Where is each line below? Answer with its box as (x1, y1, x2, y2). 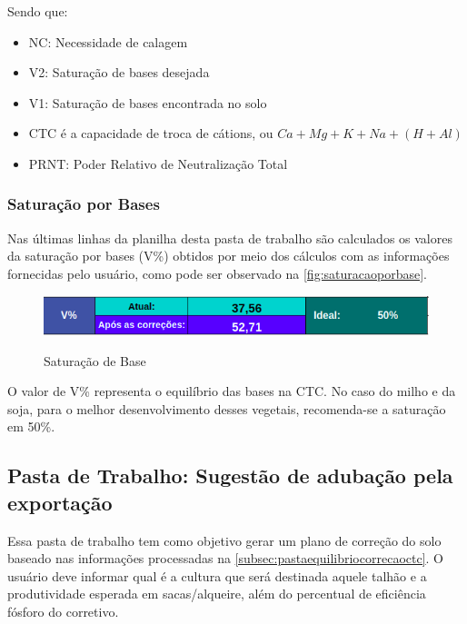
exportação (7, 488, 113, 516)
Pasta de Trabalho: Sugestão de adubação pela (7, 461, 453, 490)
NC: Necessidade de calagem (28, 32, 188, 51)
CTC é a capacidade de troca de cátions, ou (28, 124, 273, 143)
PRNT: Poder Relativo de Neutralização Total (28, 154, 288, 173)
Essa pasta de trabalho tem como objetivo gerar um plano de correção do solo (7, 530, 442, 550)
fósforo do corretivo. (7, 601, 119, 620)
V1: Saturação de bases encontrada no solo (28, 93, 267, 112)
